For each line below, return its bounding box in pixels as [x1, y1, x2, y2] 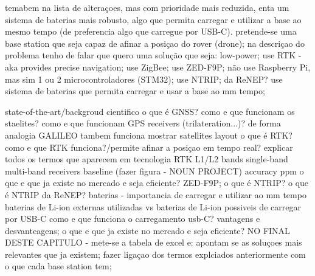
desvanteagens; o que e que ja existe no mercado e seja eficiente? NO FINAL [5, 224, 290, 236]
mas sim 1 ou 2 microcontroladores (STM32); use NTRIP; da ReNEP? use [5, 72, 283, 85]
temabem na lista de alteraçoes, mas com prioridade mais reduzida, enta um [5, 1, 289, 13]
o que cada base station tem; [5, 260, 112, 272]
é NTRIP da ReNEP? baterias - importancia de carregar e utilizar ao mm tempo [5, 188, 306, 201]
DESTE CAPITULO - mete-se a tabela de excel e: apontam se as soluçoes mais [5, 236, 302, 249]
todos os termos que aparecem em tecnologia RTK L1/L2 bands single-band [5, 153, 288, 165]
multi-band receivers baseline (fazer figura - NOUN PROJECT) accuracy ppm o [5, 164, 304, 177]
